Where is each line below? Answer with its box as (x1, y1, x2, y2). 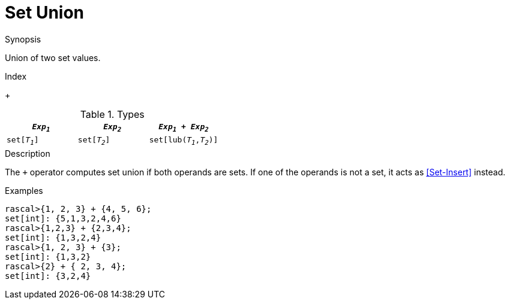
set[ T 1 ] (7, 135, 39, 147)
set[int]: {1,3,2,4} (5, 232, 101, 242)
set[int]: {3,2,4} (5, 270, 91, 281)
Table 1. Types (80, 108, 145, 120)
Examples (5, 185, 43, 196)
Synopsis (5, 34, 41, 44)
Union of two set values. (5, 52, 101, 63)
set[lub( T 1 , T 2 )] (149, 135, 218, 147)
